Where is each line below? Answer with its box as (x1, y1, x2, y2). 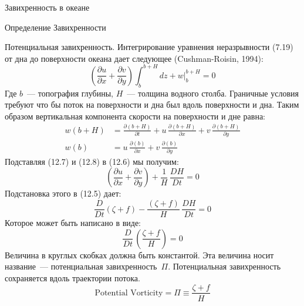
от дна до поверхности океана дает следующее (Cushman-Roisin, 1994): (5, 52, 264, 64)
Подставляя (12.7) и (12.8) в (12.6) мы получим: (5, 155, 179, 167)
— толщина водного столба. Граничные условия (127, 87, 299, 99)
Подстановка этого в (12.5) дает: (5, 187, 121, 199)
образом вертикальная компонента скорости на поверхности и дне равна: (5, 109, 265, 122)
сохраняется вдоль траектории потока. (5, 271, 140, 284)
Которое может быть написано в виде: (5, 217, 141, 229)
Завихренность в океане (5, 1, 90, 13)
